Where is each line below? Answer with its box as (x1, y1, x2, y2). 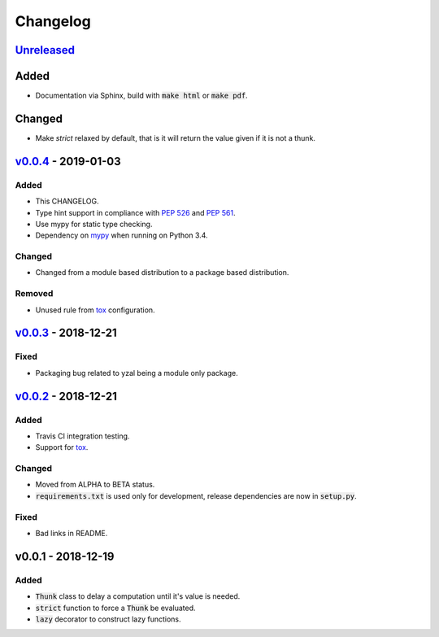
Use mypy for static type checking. (35, 219, 153, 229)
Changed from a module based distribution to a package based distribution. (35, 268, 289, 277)
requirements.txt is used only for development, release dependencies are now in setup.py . (35, 491, 357, 500)
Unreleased (15, 43, 76, 57)
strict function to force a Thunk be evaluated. (35, 603, 196, 613)
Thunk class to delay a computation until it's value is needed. (35, 591, 241, 601)
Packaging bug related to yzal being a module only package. (35, 368, 239, 377)
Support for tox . (35, 443, 89, 452)
